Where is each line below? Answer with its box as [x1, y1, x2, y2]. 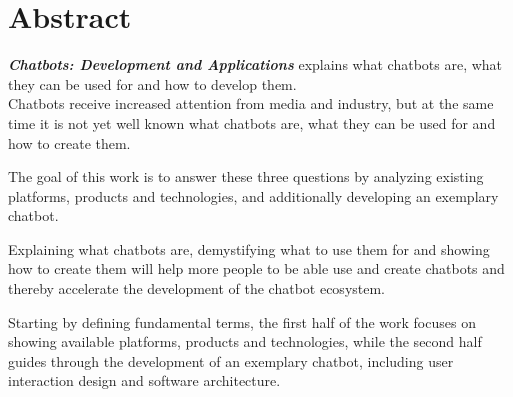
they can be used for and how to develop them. [8, 73, 297, 94]
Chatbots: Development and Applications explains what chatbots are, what [8, 54, 503, 75]
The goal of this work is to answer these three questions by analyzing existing [8, 166, 484, 187]
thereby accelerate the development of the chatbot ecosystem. [8, 278, 386, 299]
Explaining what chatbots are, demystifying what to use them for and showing [8, 238, 490, 259]
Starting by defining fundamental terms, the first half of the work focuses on [8, 311, 476, 332]
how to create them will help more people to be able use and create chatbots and [8, 258, 505, 279]
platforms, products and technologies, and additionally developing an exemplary [8, 185, 499, 206]
